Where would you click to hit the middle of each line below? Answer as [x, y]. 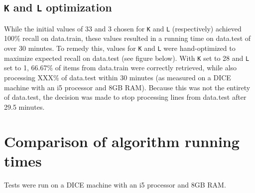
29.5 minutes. [24, 106]
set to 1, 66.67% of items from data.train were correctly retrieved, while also [121, 68]
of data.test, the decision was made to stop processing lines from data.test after [125, 97]
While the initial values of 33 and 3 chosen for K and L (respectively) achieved [123, 28]
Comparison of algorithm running [122, 141]
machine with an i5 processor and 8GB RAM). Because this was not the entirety [127, 87]
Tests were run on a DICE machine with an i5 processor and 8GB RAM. [115, 184]
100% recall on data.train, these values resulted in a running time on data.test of [127, 38]
